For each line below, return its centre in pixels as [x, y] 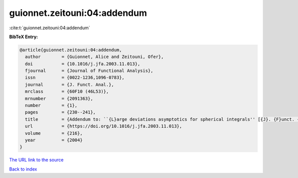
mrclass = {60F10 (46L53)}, [67, 91]
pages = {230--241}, [61, 112]
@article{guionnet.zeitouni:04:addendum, [71, 50]
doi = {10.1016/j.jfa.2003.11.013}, [83, 64]
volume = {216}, [54, 133]
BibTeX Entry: [24, 37]
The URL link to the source [37, 160]
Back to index [23, 169]
